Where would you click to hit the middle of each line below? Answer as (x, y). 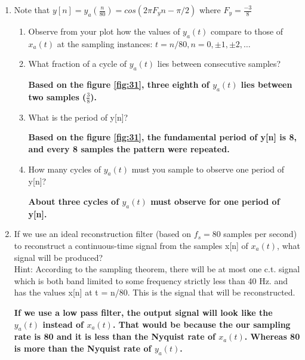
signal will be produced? (58, 257)
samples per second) (260, 234)
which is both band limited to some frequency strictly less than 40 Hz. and (151, 280)
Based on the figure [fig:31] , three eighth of (119, 84)
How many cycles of (64, 169)
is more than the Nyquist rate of (83, 348)
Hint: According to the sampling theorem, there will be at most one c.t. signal (157, 269)
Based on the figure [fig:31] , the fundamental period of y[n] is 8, (163, 137)
